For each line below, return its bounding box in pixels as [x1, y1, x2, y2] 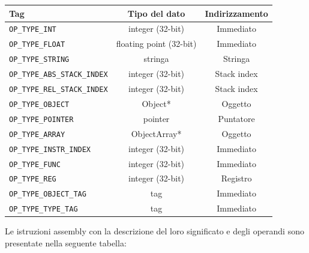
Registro [221, 172, 252, 184]
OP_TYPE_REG [9, 175, 56, 184]
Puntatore [218, 112, 255, 124]
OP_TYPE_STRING [9, 55, 70, 64]
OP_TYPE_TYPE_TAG [9, 205, 78, 214]
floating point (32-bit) [116, 37, 197, 50]
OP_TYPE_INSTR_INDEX [9, 145, 91, 154]
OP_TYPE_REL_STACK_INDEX [9, 85, 108, 94]
